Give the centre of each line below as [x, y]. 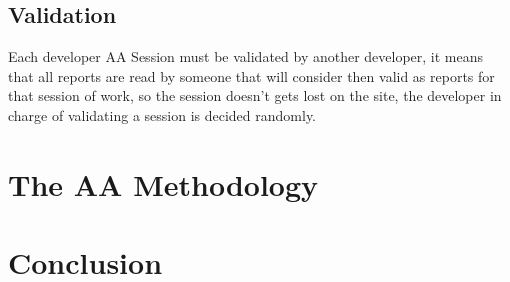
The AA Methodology [163, 183]
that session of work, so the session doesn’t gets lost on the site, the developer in [255, 95]
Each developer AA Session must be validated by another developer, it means [246, 56]
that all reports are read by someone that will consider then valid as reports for [251, 75]
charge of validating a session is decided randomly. [162, 114]
